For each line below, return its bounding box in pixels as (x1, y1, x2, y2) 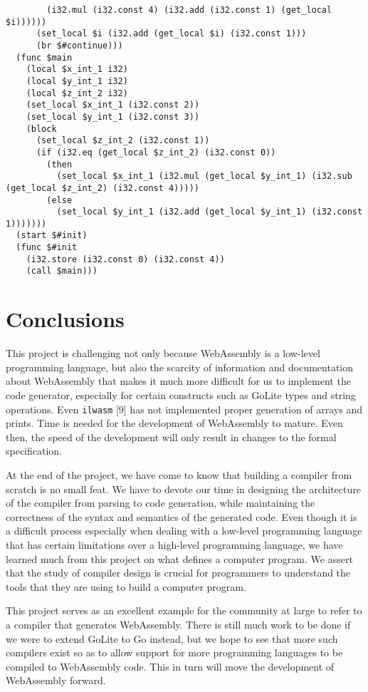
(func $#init (16, 242, 78, 253)
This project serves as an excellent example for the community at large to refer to (6, 603, 362, 618)
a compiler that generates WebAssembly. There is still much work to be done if (6, 616, 351, 631)
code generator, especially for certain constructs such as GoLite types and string (6, 388, 356, 402)
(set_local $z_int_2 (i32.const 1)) (36, 135, 210, 146)
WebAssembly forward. (6, 673, 106, 688)
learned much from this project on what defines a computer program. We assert (6, 551, 353, 566)
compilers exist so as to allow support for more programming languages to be (6, 645, 343, 660)
